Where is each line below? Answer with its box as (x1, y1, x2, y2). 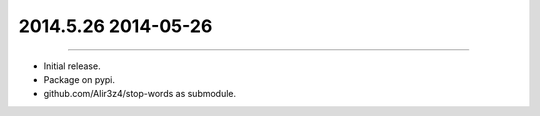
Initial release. (43, 60, 101, 72)
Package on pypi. (43, 73, 115, 85)
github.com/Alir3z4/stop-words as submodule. (43, 88, 237, 100)
